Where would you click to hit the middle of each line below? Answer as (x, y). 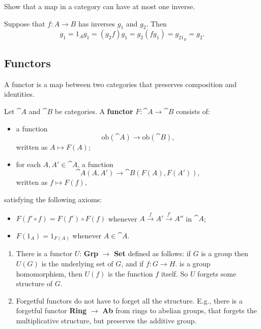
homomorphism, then (49, 273)
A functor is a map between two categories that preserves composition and (121, 84)
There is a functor (44, 253)
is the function (130, 273)
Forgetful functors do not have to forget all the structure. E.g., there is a (129, 300)
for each (28, 164)
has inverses (97, 23)
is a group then (225, 253)
